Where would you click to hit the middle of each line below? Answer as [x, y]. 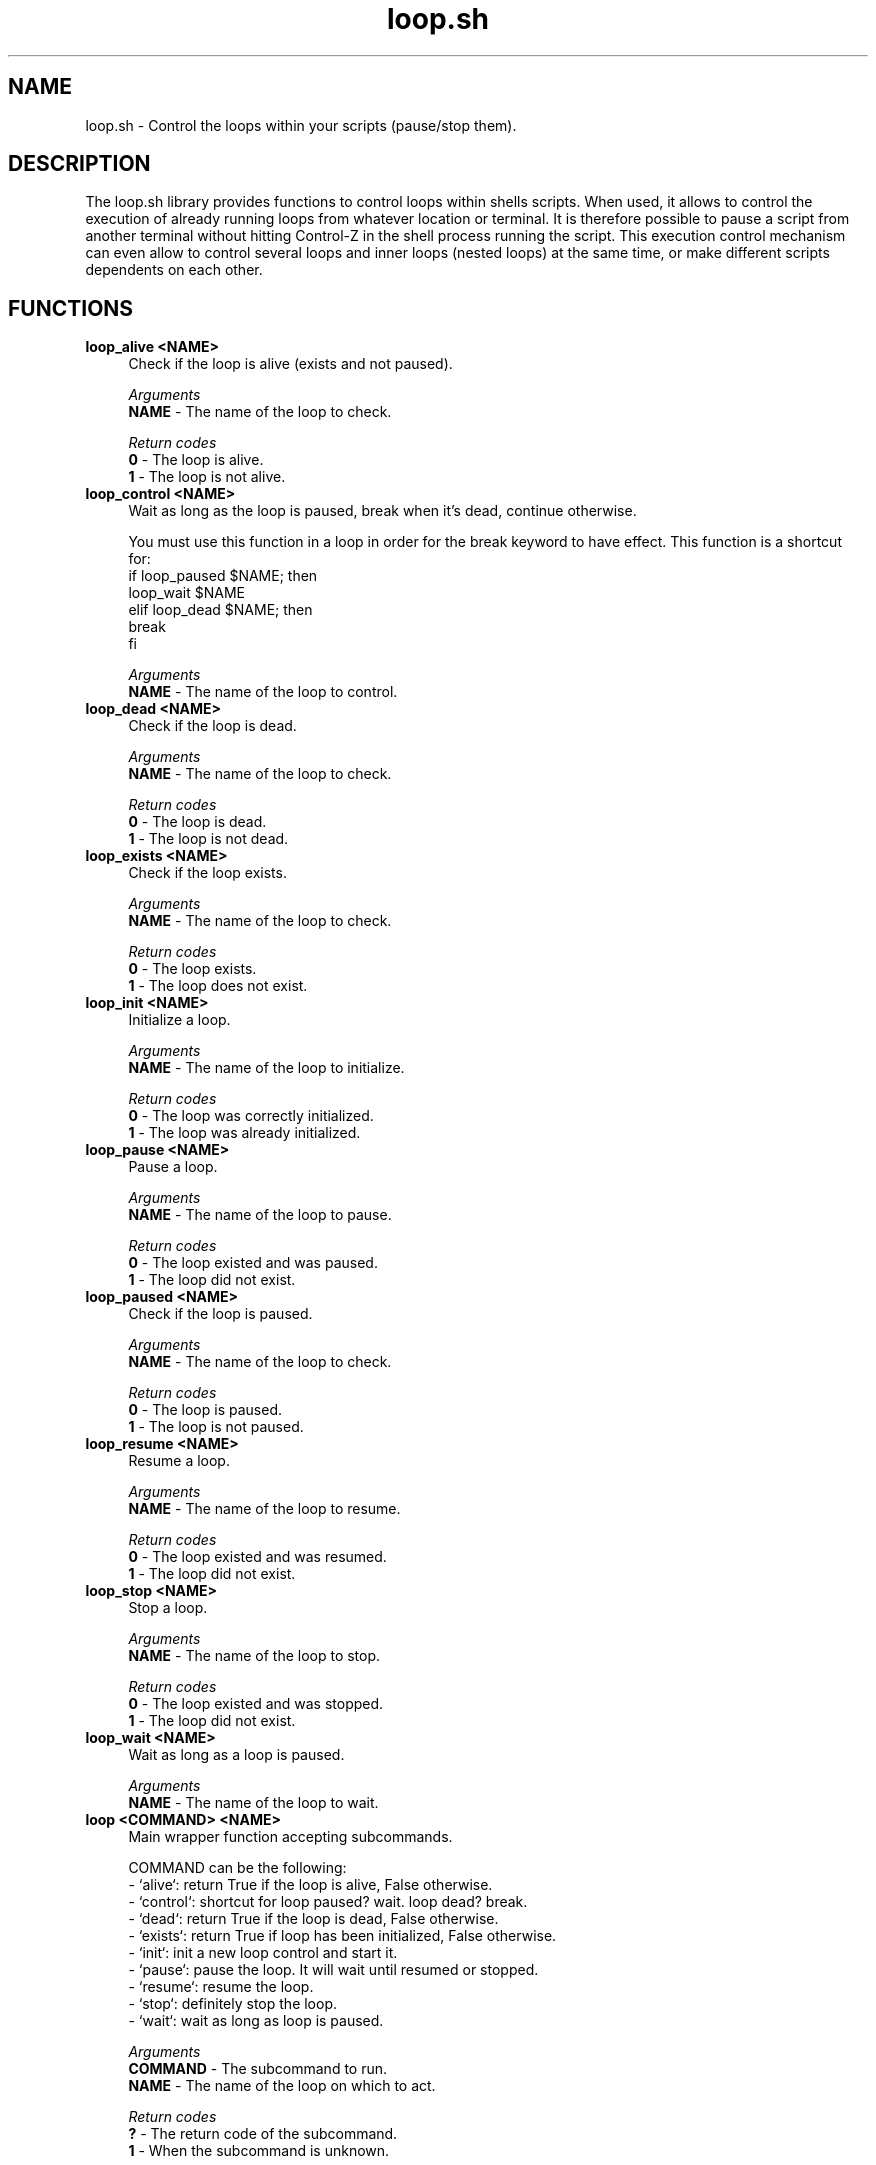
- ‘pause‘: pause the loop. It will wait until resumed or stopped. [333, 1970]
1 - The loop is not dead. [208, 839]
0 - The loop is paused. [205, 1410]
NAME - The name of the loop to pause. [260, 1215]
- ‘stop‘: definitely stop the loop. [233, 2004]
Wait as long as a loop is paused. [236, 1755]
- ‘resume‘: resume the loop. [221, 1987]
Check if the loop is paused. [220, 1314]
